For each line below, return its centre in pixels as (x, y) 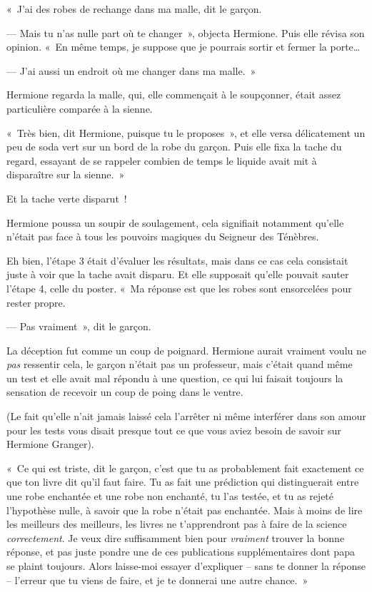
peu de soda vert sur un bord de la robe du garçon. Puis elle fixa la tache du (174, 147)
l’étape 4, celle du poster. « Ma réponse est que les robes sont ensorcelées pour (179, 288)
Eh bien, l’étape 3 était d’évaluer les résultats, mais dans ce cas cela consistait (177, 260)
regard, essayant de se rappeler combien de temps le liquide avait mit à (162, 160)
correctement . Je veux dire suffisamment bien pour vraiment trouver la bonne (176, 537)
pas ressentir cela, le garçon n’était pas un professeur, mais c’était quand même (180, 364)
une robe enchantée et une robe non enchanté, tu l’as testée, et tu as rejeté (170, 496)
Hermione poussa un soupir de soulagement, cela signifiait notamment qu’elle (175, 222)
